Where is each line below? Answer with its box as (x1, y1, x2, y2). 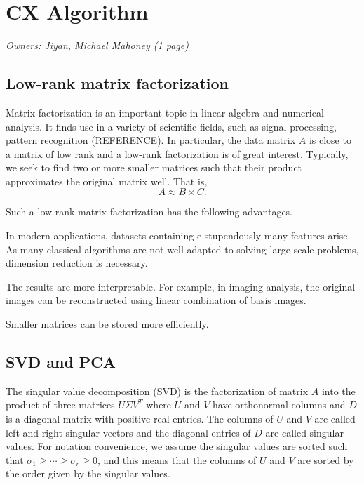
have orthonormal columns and (213, 397, 346, 412)
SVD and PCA (6, 351, 116, 373)
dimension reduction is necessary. (6, 255, 148, 270)
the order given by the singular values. (6, 466, 170, 481)
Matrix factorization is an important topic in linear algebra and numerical (6, 105, 324, 119)
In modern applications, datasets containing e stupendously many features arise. (6, 228, 351, 243)
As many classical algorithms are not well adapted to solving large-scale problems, (6, 241, 359, 256)
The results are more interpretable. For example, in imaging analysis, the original (6, 279, 356, 293)
